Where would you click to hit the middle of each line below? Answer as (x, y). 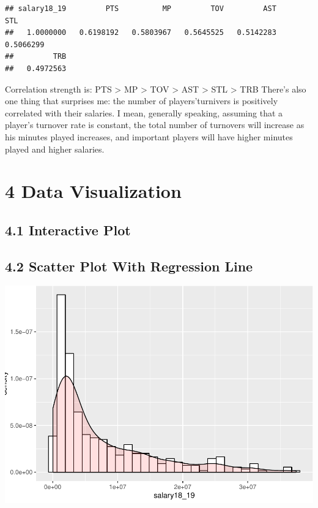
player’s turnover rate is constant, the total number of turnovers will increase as (155, 125)
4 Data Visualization (93, 191)
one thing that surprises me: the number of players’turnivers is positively (142, 101)
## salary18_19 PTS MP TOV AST (141, 9)
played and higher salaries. (55, 149)
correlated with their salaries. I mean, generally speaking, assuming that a (144, 112)
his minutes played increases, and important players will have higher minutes (149, 136)
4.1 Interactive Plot (68, 229)
